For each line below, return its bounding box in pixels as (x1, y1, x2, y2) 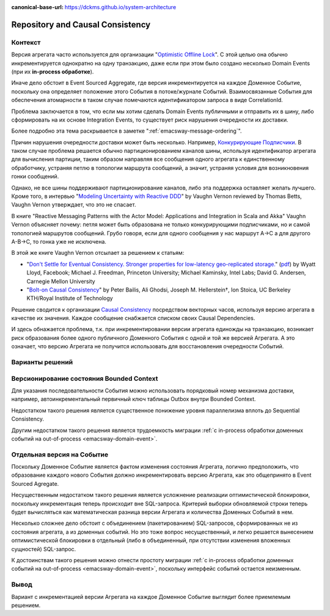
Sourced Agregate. (11, 480, 59, 487)
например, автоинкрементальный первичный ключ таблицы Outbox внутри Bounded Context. (11, 395, 256, 403)
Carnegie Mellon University (26, 277, 95, 285)
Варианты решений (11, 358, 73, 367)
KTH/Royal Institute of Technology (26, 295, 113, 302)
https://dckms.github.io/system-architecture (64, 4, 177, 10)
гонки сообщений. (11, 173, 59, 180)
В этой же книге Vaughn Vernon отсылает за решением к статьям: (11, 249, 185, 257)
